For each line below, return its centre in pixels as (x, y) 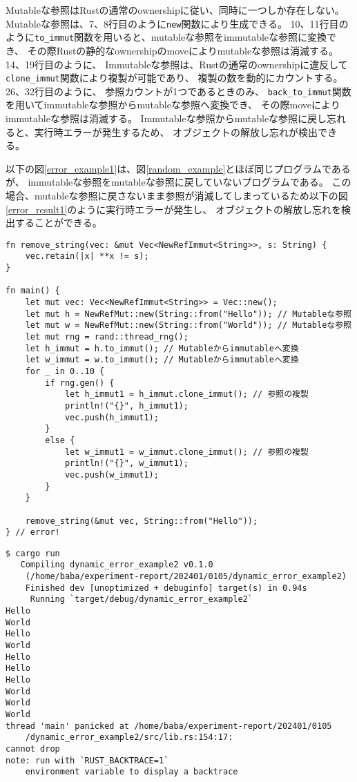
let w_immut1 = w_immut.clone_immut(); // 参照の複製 (186, 452)
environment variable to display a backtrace (132, 772)
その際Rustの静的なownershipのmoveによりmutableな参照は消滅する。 (183, 50)
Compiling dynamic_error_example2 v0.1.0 (117, 565)
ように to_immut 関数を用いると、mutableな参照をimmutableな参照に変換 (166, 37)
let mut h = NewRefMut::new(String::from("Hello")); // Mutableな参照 (188, 314)
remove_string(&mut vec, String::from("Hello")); (142, 521)
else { (60, 440)
